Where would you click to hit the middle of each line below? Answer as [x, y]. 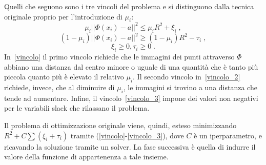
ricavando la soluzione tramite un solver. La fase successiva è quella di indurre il [130, 146]
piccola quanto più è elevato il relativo [64, 77]
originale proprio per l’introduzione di [63, 16]
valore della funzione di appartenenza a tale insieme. [86, 157]
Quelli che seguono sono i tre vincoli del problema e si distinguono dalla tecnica [129, 6]
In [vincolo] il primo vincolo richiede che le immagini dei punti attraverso [119, 56]
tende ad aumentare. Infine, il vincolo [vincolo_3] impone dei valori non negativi [131, 98]
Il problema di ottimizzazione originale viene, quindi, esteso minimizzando [120, 125]
